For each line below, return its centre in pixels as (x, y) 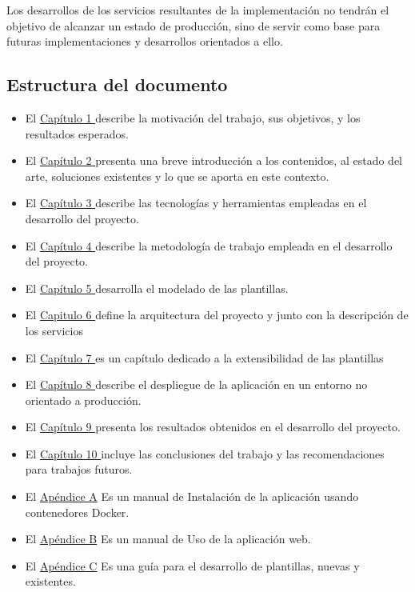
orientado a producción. (83, 400)
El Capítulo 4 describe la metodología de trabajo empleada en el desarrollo (209, 245)
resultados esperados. (77, 133)
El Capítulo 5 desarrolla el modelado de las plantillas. (157, 288)
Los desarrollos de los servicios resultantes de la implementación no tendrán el (198, 10)
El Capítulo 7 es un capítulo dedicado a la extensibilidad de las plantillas (204, 357)
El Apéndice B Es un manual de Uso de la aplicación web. (168, 539)
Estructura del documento (117, 84)
